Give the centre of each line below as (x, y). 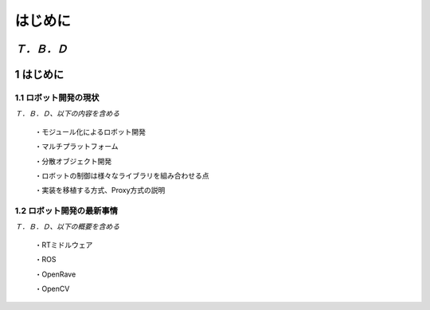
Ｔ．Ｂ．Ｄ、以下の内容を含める (67, 114)
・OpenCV (52, 288)
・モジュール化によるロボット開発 (90, 131)
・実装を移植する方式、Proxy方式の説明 (100, 190)
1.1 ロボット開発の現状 (57, 97)
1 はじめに (39, 75)
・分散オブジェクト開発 (73, 161)
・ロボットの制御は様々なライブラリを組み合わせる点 (122, 175)
